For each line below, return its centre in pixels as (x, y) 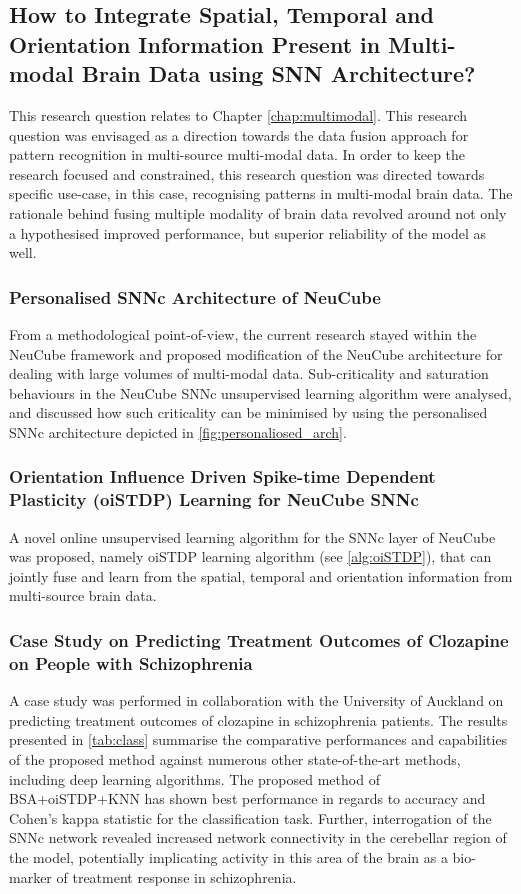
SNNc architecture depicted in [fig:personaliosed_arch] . (178, 431)
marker (30, 876)
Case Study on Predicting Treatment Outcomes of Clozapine (259, 639)
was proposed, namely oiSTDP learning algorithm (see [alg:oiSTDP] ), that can (250, 556)
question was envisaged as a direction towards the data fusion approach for (239, 134)
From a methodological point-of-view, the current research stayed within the (243, 333)
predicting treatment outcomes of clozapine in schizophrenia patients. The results (258, 719)
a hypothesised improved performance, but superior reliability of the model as (247, 232)
